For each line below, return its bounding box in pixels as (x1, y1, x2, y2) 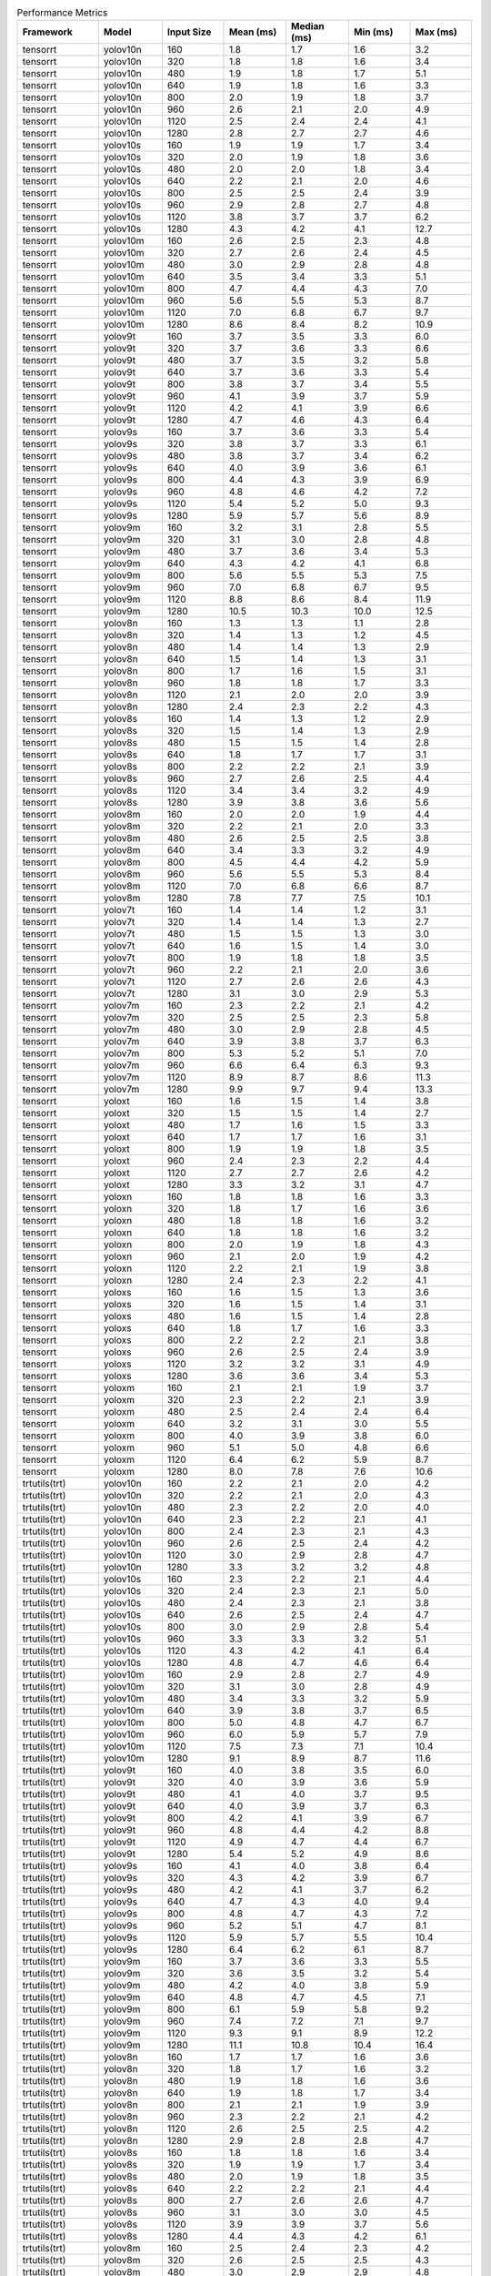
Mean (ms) (228, 25, 277, 38)
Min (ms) (353, 25, 394, 38)
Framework (22, 25, 73, 38)
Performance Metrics (16, 6, 108, 19)
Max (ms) (415, 25, 458, 38)
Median (291, 20, 325, 33)
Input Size (166, 25, 212, 38)
